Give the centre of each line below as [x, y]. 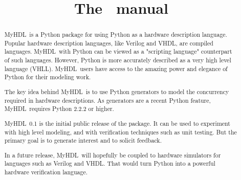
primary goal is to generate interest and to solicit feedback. [83, 140]
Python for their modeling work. [48, 77]
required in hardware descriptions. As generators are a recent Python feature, [107, 100]
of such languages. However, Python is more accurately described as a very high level [118, 60]
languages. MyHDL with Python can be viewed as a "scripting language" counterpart [118, 51]
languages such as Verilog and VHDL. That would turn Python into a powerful [110, 163]
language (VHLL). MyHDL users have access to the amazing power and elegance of [116, 68]
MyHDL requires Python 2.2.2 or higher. [59, 109]
